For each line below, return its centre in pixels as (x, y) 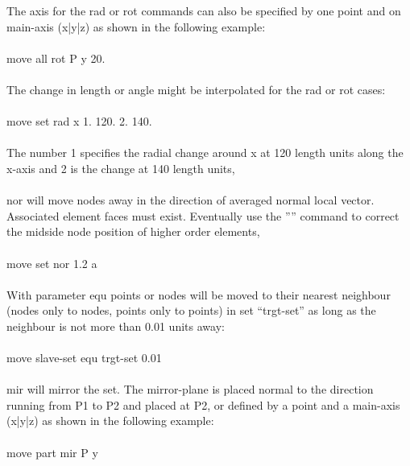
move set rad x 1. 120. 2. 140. (79, 121)
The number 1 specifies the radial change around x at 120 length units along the (205, 153)
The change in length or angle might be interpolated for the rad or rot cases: (196, 89)
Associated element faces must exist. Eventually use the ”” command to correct (203, 215)
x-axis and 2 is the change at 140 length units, (121, 168)
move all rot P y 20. (56, 58)
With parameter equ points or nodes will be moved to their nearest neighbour (199, 294)
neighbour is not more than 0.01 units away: (116, 326)
